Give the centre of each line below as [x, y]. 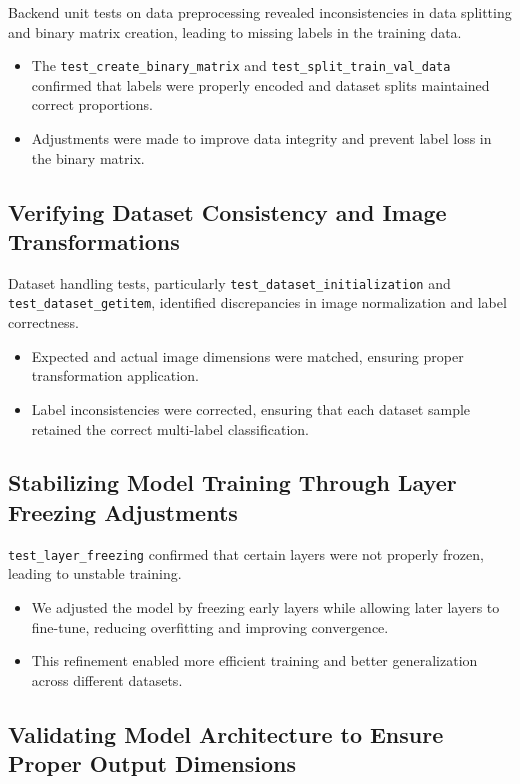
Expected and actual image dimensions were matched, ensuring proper [247, 355]
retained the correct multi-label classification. [170, 428]
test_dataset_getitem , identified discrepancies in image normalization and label [257, 302]
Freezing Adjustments [123, 511]
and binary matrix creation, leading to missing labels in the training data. [235, 31]
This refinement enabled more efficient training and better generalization [254, 660]
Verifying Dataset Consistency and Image [227, 211]
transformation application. [115, 375]
